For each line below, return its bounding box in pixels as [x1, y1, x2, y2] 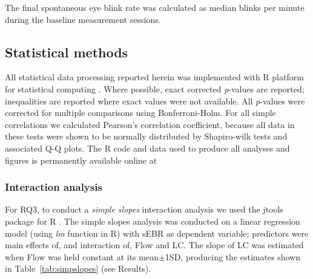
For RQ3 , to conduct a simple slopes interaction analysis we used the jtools [5, 203, 283, 216]
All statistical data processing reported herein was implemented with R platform [5, 71, 304, 83]
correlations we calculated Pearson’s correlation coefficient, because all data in [5, 118, 295, 130]
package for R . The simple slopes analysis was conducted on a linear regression [5, 214, 300, 227]
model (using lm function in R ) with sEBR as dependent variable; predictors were [5, 226, 309, 239]
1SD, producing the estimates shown [165, 250, 301, 263]
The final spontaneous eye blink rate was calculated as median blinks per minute [5, 1, 305, 13]
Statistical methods [5, 42, 128, 61]
